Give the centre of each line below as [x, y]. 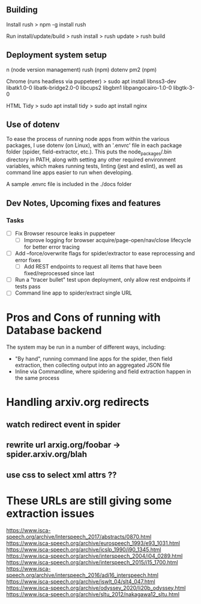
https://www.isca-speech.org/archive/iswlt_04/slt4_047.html [81, 581]
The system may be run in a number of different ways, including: [86, 347]
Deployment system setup [56, 55]
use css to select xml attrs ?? [61, 475]
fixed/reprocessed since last [59, 273]
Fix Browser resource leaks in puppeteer [65, 233]
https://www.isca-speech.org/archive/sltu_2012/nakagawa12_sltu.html [93, 594]
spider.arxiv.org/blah [46, 454]
